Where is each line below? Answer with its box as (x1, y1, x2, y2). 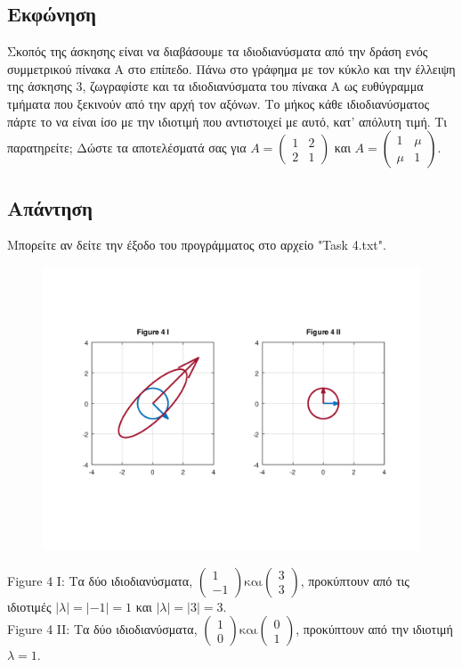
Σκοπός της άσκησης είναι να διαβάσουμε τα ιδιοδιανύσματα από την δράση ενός (7, 42, 428, 61)
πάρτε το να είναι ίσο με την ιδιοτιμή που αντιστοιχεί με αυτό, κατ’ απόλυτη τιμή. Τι (7, 111, 448, 130)
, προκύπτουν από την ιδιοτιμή (296, 620, 453, 638)
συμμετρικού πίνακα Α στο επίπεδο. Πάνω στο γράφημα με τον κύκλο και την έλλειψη (7, 59, 456, 78)
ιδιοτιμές (7, 597, 52, 615)
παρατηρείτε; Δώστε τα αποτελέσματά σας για (7, 138, 247, 157)
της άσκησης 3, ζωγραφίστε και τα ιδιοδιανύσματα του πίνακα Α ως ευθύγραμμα (7, 77, 424, 95)
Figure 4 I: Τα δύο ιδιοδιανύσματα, (7, 571, 193, 589)
